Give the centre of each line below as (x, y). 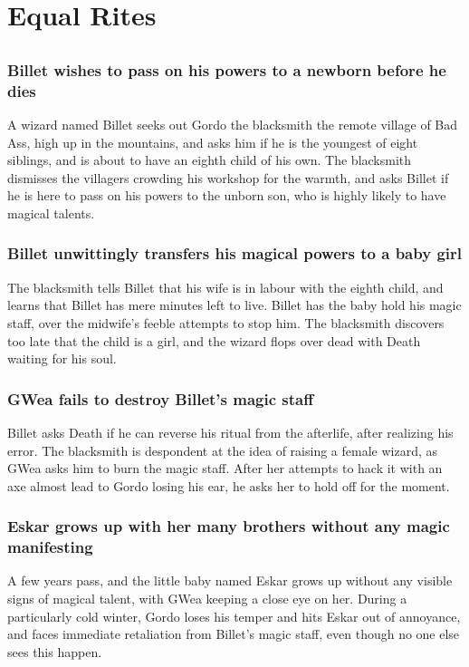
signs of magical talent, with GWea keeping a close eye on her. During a (207, 599)
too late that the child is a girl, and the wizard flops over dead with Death (214, 340)
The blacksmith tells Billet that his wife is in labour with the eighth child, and (225, 287)
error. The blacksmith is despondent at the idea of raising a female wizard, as (223, 450)
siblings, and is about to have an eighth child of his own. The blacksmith (210, 160)
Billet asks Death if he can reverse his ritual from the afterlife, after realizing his (230, 432)
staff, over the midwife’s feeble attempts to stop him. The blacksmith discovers (226, 322)
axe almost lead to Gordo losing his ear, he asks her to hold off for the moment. (229, 485)
